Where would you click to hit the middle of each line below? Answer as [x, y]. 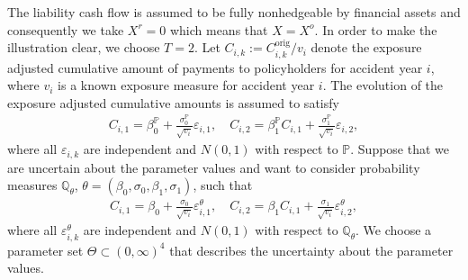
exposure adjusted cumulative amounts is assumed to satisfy [173, 102]
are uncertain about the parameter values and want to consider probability [214, 167]
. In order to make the [376, 29]
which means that [219, 29]
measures [32, 185]
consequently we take [66, 29]
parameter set [45, 250]
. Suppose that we [400, 149]
